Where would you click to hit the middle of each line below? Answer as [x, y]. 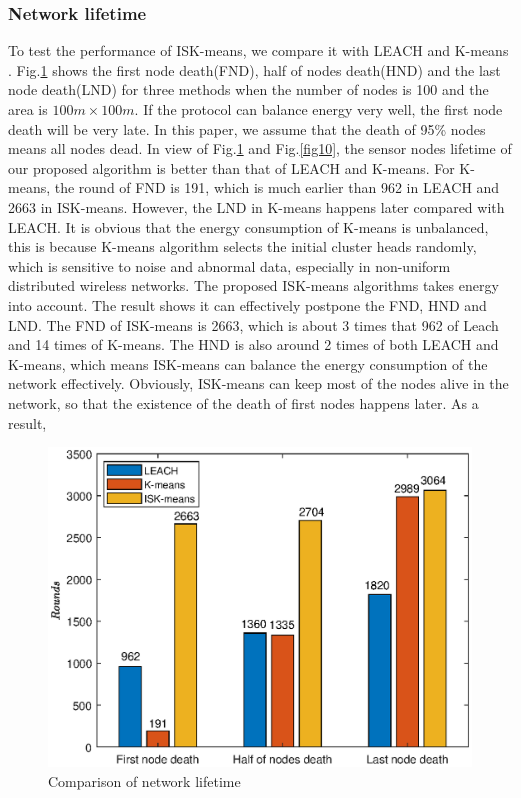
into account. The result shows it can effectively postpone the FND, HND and [247, 304]
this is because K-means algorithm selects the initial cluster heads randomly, [242, 246]
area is [28, 109]
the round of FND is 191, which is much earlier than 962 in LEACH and [277, 187]
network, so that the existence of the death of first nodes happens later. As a [243, 402]
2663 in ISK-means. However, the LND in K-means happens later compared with [256, 206]
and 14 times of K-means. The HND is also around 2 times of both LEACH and [253, 344]
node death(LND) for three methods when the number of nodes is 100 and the [248, 89]
